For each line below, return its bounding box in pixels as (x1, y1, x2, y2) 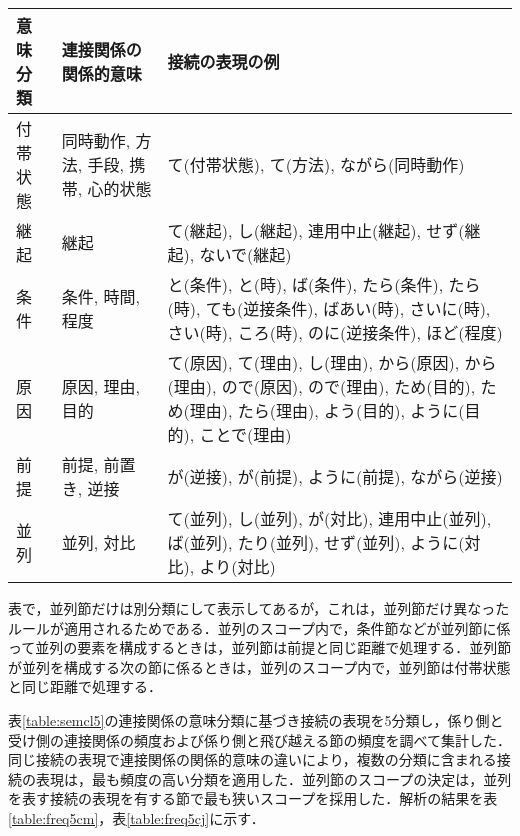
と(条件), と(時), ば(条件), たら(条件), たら (167, 273, 481, 296)
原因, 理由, (61, 375, 140, 398)
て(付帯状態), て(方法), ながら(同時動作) (167, 153, 465, 176)
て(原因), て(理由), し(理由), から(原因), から (167, 351, 497, 374)
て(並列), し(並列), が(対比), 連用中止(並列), (167, 507, 492, 530)
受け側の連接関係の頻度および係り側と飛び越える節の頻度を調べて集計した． (8, 729, 512, 750)
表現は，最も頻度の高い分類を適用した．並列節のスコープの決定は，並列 (35, 768, 512, 789)
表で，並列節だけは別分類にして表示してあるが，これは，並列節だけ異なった (8, 598, 510, 618)
